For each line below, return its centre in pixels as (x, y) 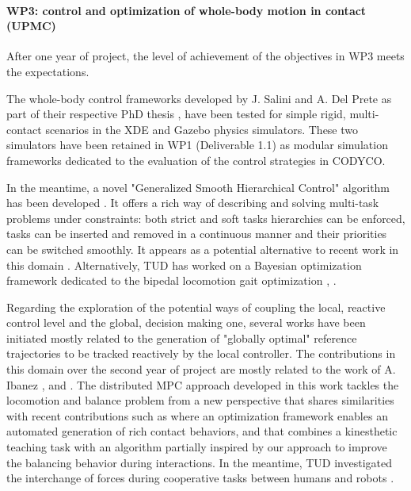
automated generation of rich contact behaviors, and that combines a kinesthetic (202, 431)
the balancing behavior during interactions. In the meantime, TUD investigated (199, 462)
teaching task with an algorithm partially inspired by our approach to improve (197, 447)
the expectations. (48, 71)
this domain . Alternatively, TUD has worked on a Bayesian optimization (184, 265)
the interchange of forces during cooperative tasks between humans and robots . (200, 478)
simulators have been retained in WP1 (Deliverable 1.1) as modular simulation (197, 145)
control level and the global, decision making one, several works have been (186, 322)
